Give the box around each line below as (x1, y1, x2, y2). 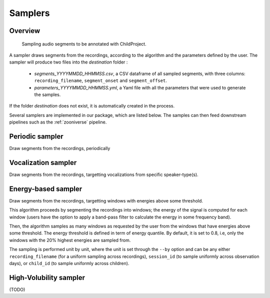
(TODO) (9, 286, 25, 292)
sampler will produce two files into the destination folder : (9, 59, 128, 65)
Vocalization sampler (9, 158, 77, 167)
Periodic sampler (9, 132, 63, 140)
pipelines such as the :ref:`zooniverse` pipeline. (9, 119, 107, 125)
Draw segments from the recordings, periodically (9, 145, 110, 151)
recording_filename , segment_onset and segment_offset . (34, 77, 167, 83)
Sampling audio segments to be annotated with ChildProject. (21, 40, 147, 47)
